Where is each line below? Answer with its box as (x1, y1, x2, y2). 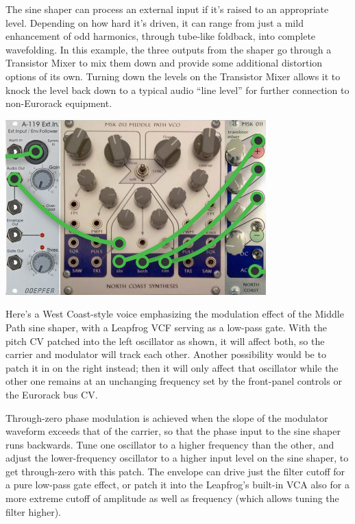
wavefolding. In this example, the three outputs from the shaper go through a (5, 42, 332, 56)
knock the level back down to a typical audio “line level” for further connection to (5, 82, 350, 97)
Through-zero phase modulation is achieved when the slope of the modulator (5, 410, 328, 425)
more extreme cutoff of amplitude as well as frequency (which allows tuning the (5, 491, 339, 505)
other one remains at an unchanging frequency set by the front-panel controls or (5, 374, 342, 388)
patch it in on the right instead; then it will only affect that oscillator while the (5, 360, 339, 374)
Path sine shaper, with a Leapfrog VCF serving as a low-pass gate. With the (5, 320, 327, 334)
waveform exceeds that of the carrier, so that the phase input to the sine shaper (5, 424, 341, 438)
